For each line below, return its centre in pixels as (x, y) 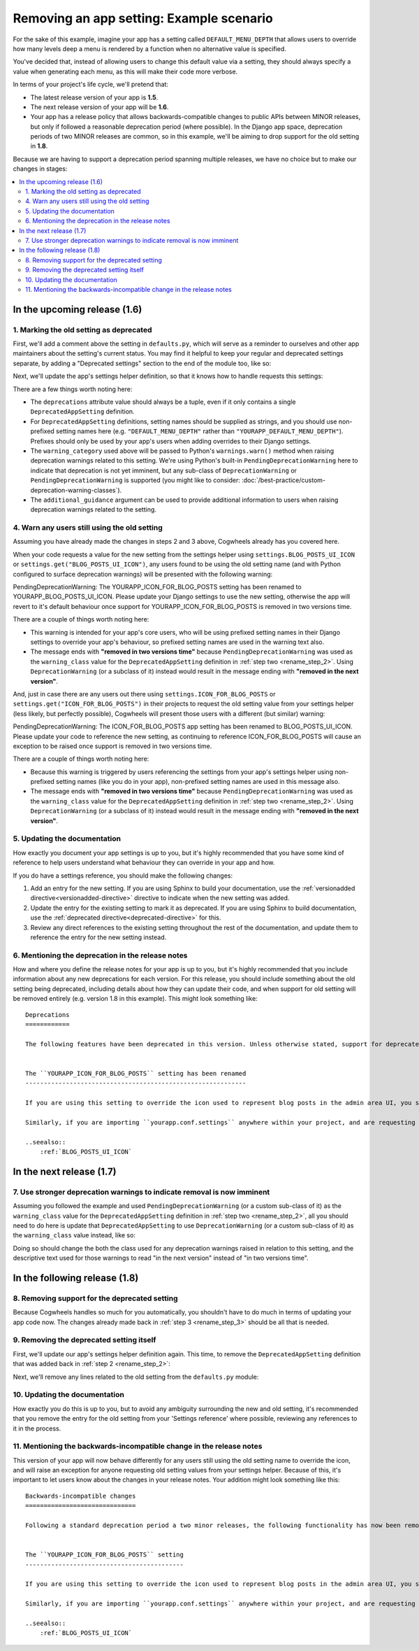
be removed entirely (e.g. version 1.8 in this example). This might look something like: (135, 999)
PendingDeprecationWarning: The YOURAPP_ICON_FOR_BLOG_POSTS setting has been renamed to (157, 587)
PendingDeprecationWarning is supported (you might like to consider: (135, 480)
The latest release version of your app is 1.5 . (94, 97)
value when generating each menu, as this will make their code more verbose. (125, 71)
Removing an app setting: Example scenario (143, 18)
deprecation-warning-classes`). (76, 490)
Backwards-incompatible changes (81, 1496)
